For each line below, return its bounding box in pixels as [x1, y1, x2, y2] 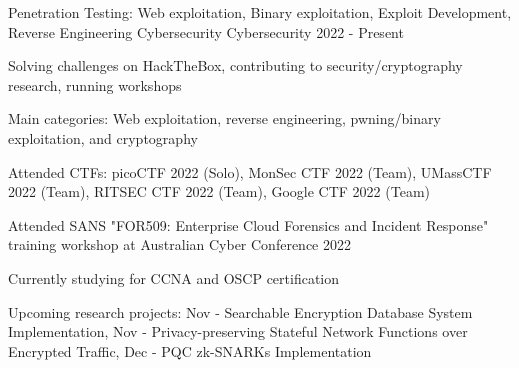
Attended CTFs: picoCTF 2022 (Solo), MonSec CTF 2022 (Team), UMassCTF [8, 161, 492, 182]
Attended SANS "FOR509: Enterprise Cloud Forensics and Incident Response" [8, 214, 489, 235]
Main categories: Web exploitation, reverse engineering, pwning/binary [8, 108, 441, 129]
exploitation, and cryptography [8, 127, 198, 148]
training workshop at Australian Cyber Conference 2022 [8, 234, 351, 255]
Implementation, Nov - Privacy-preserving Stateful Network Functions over [8, 321, 468, 342]
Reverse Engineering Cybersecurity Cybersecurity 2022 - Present [8, 21, 404, 42]
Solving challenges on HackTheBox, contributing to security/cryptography [8, 55, 463, 76]
